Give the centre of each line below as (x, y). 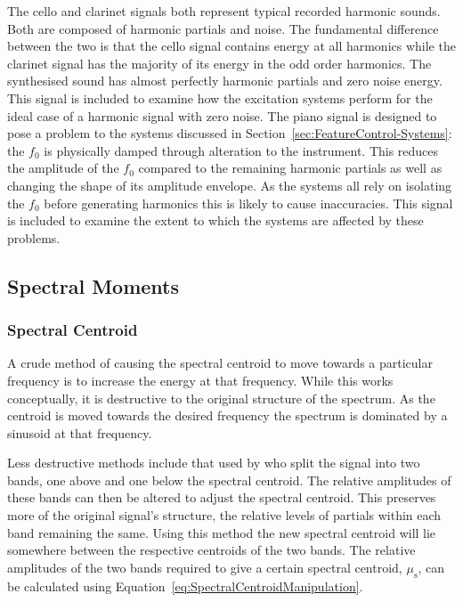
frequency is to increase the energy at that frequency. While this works (200, 380)
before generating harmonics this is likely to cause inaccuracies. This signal (248, 203)
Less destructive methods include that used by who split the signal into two (214, 463)
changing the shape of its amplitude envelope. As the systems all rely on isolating (230, 185)
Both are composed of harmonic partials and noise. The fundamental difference (223, 28)
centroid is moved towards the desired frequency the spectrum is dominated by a (227, 415)
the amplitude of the (63, 168)
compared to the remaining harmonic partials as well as (290, 168)
